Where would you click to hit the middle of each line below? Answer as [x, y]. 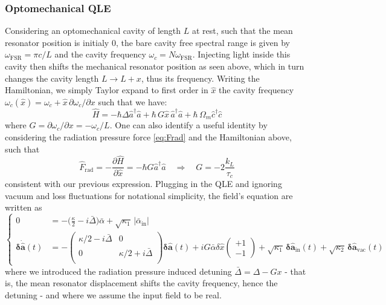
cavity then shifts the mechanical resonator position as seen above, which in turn [155, 66]
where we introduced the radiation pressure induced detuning [118, 271]
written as [24, 207]
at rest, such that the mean [242, 31]
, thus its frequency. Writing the [200, 78]
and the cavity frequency [100, 54]
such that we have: [133, 101]
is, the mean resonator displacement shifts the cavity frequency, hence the [141, 283]
